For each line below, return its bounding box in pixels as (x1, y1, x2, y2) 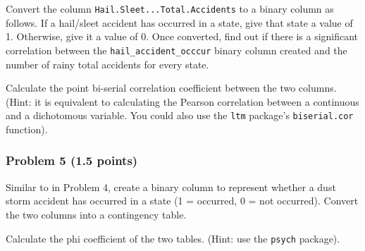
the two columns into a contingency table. (6, 207, 187, 221)
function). (6, 121, 48, 136)
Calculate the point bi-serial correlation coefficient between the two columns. (6, 80, 337, 95)
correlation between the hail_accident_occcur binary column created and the (6, 42, 347, 57)
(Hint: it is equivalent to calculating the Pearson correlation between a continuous (6, 94, 359, 109)
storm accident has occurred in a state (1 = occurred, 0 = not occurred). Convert (6, 193, 359, 208)
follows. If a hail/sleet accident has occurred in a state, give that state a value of (6, 15, 353, 30)
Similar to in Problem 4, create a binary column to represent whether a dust (6, 179, 336, 194)
